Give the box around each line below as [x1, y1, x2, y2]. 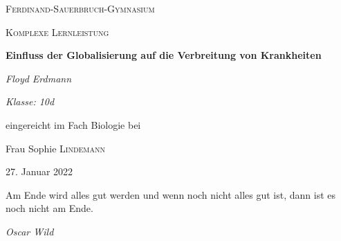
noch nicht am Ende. [6, 201, 93, 215]
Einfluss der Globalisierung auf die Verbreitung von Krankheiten [6, 48, 322, 62]
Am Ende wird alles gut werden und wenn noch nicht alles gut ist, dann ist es [6, 187, 336, 202]
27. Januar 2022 [6, 164, 73, 179]
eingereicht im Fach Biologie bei [6, 117, 141, 132]
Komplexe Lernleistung [6, 24, 109, 39]
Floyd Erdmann [6, 71, 72, 85]
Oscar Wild [6, 224, 54, 238]
